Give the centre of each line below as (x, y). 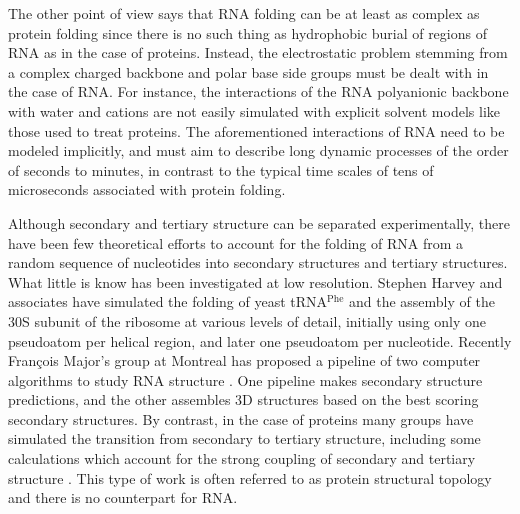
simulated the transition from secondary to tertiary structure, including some (244, 438)
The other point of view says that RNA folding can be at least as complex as (244, 13)
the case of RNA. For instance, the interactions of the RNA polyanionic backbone (258, 91)
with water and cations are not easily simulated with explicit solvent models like (254, 110)
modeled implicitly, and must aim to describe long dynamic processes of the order (258, 150)
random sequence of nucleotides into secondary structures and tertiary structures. (258, 262)
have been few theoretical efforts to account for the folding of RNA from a (236, 242)
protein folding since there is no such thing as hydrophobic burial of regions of (247, 32)
